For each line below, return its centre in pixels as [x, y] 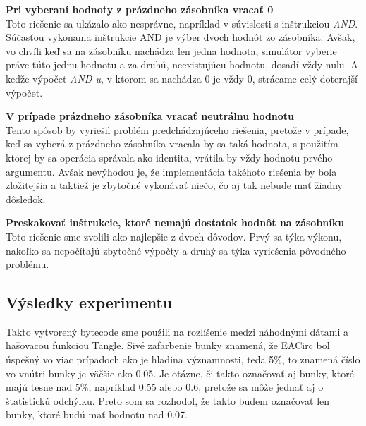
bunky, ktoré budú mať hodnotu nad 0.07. [97, 414]
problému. [28, 264]
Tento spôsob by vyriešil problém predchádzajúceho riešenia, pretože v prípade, [177, 129]
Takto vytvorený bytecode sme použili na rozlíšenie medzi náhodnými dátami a [177, 331]
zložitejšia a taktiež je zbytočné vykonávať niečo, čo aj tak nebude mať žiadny [174, 185]
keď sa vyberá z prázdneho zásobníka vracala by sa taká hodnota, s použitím [172, 144]
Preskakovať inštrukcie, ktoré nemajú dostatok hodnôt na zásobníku [175, 223]
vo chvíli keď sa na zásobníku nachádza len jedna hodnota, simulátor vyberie [171, 50]
